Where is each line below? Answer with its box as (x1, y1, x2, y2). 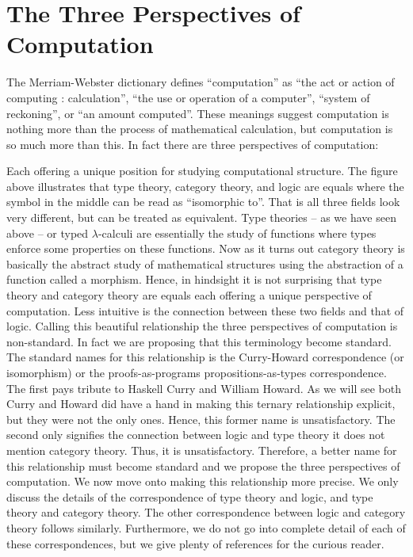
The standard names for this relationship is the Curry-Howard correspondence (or (6, 349, 404, 365)
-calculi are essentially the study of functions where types (98, 224, 377, 241)
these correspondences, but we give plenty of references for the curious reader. (6, 535, 384, 551)
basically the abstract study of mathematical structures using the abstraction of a (6, 255, 403, 272)
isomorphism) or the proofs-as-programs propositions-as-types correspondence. (6, 364, 387, 380)
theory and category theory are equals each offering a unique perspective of (6, 287, 372, 303)
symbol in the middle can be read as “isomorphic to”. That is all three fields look (6, 193, 400, 210)
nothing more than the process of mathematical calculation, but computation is (6, 120, 393, 137)
